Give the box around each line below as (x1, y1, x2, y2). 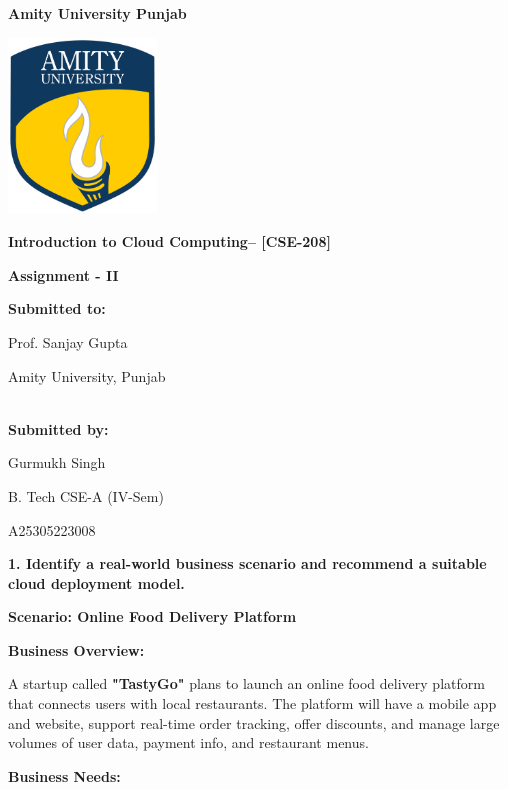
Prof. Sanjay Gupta (8, 331, 128, 352)
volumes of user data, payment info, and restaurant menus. (8, 732, 369, 753)
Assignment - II (8, 264, 119, 285)
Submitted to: (8, 298, 106, 319)
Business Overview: (8, 639, 145, 660)
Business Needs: (8, 765, 121, 786)
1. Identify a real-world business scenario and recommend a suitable (8, 553, 487, 574)
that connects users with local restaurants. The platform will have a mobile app (8, 693, 497, 714)
